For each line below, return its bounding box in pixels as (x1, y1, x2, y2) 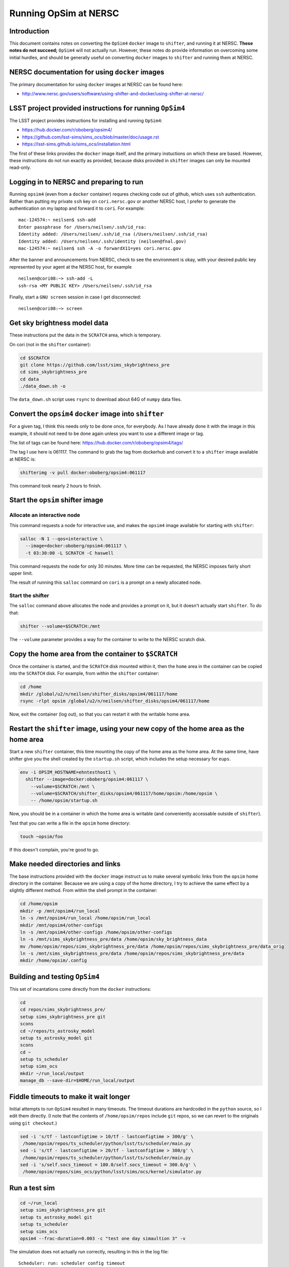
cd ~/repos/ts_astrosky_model (20, 1028, 95, 1034)
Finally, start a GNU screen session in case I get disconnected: (9, 294, 141, 300)
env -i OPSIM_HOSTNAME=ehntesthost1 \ (20, 769, 116, 775)
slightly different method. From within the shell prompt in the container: (9, 887, 158, 893)
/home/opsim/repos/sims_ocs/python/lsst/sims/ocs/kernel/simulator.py (23, 1169, 202, 1175)
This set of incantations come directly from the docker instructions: (9, 986, 151, 992)
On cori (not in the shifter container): (9, 341, 91, 347)
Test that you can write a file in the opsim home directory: (9, 820, 131, 826)
